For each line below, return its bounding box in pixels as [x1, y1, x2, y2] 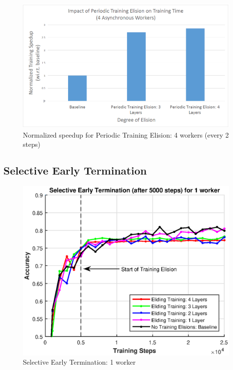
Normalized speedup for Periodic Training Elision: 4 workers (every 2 [23, 129, 229, 140]
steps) [23, 139, 40, 149]
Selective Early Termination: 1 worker [23, 357, 136, 367]
